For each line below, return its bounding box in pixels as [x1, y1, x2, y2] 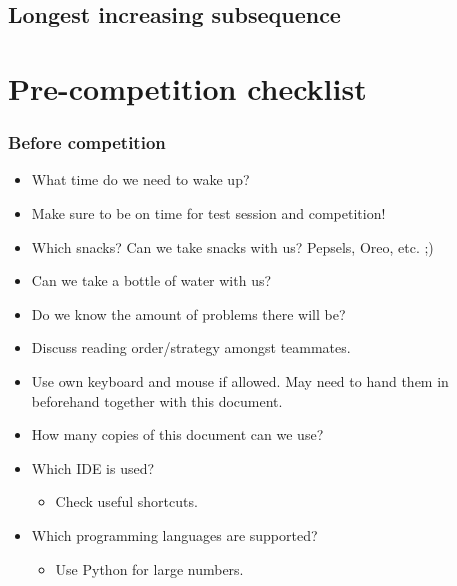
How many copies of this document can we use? [31, 424, 324, 445]
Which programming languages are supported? [31, 524, 318, 545]
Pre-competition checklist [8, 67, 367, 108]
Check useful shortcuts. [55, 491, 198, 512]
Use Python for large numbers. [55, 558, 244, 579]
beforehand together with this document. [31, 390, 283, 411]
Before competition [8, 130, 166, 155]
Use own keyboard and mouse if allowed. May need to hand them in [31, 370, 449, 391]
